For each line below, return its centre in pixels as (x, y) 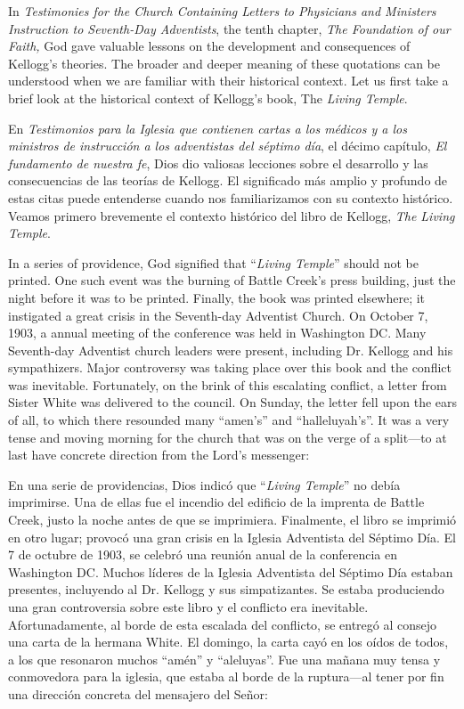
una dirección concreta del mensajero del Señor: (138, 693)
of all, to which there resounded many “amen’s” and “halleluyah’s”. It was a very (229, 420)
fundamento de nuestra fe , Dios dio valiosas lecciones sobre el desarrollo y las (218, 163)
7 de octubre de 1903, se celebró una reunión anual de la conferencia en (203, 554)
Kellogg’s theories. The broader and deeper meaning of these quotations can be (224, 63)
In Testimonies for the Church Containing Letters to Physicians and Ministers (222, 11)
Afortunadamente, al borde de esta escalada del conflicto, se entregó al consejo (223, 624)
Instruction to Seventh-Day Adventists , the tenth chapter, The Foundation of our (229, 28)
